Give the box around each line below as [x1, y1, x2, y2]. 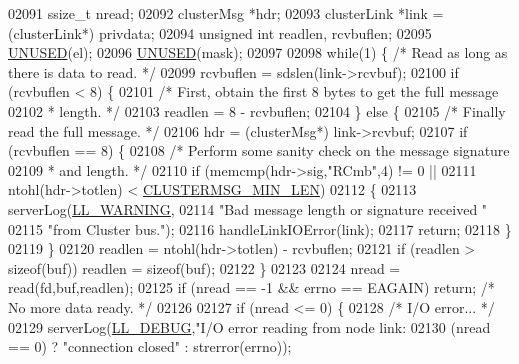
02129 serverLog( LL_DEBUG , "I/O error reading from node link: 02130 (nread [8, 316, 491, 337]
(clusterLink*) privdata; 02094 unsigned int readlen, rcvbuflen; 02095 [8, 22, 432, 43]
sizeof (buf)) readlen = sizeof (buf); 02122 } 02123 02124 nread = [8, 257, 401, 278]
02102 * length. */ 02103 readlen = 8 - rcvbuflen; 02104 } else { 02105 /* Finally [8, 100, 506, 121]
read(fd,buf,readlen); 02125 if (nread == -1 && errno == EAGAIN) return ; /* [8, 277, 495, 298]
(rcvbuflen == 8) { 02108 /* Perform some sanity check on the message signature [8, 140, 510, 161]
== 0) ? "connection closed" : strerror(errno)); [8, 336, 292, 357]
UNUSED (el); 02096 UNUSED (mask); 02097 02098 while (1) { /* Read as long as [8, 42, 508, 63]
